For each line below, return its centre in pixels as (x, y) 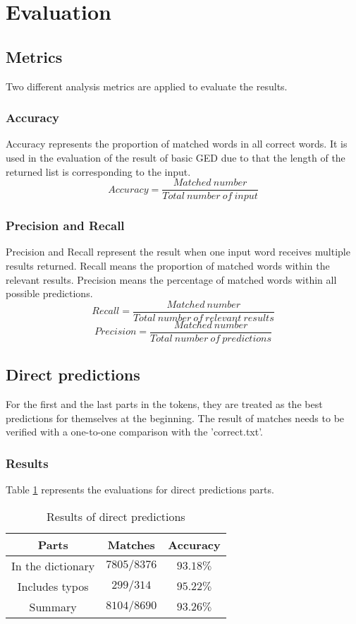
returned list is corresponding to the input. (98, 171)
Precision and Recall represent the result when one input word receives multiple (178, 252)
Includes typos (53, 586)
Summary (53, 606)
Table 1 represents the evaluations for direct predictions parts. (140, 490)
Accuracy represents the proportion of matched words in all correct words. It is (177, 144)
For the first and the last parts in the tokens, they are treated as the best (164, 404)
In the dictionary (53, 565)
